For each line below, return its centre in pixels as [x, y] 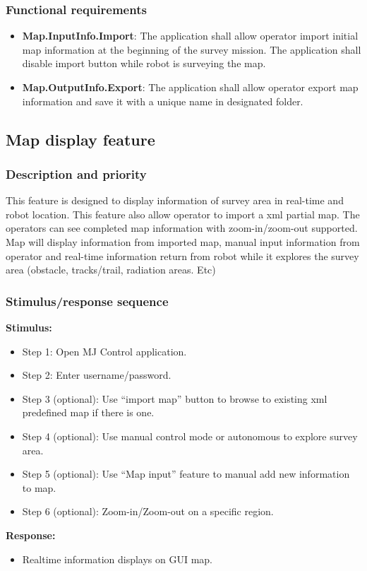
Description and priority [76, 173]
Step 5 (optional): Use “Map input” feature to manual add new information [186, 474]
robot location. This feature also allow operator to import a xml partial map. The [183, 214]
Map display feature [80, 139]
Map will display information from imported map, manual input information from [183, 241]
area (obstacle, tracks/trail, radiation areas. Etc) [111, 270]
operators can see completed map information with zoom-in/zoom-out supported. [182, 228]
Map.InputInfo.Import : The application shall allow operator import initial [190, 36]
